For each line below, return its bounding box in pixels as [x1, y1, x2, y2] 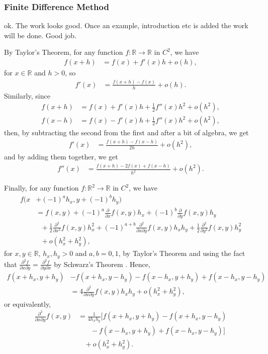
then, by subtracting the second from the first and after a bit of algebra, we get [4, 127, 249, 138]
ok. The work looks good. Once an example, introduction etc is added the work [4, 20, 248, 31]
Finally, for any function [4, 183, 79, 193]
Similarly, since [4, 90, 50, 101]
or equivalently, [4, 298, 51, 309]
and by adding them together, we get [4, 151, 118, 162]
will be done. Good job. [4, 30, 77, 40]
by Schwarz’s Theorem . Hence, [54, 258, 150, 269]
